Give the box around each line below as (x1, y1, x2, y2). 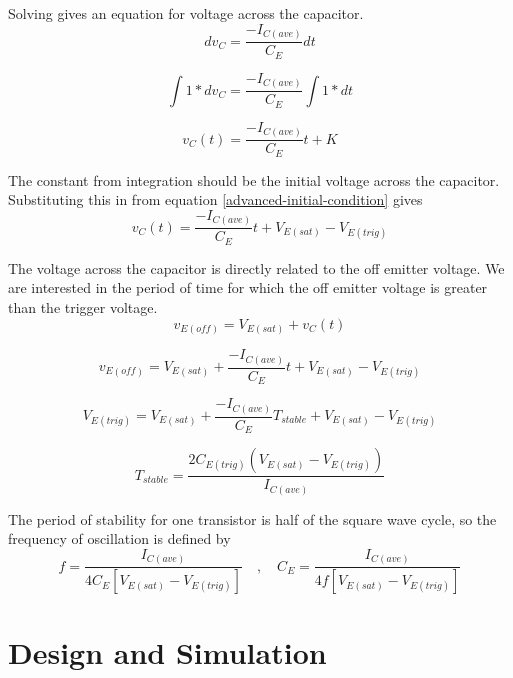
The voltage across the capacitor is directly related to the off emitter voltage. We (8, 257, 505, 278)
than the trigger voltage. (8, 296, 158, 317)
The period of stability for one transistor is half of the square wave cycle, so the (8, 508, 497, 529)
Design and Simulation (8, 632, 327, 673)
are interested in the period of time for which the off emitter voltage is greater (8, 277, 488, 298)
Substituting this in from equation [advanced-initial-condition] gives (8, 189, 423, 210)
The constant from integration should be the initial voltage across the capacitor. (8, 169, 500, 190)
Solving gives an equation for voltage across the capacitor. (8, 3, 364, 23)
